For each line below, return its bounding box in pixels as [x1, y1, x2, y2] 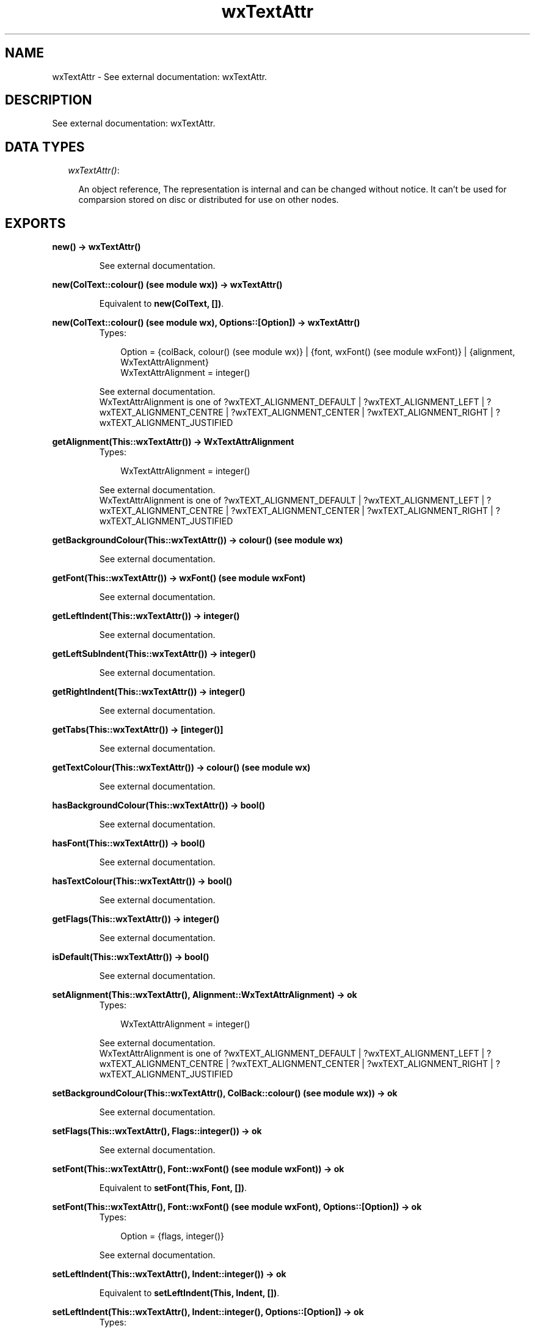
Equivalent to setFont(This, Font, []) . [99, 1182, 247, 1193]
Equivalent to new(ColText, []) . [99, 298, 224, 309]
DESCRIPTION [5, 92, 92, 108]
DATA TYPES [5, 139, 85, 155]
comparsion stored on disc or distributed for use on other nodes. [78, 194, 339, 205]
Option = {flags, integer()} [120, 1231, 225, 1242]
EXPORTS [5, 215, 66, 231]
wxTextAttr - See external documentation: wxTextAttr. [52, 71, 267, 82]
